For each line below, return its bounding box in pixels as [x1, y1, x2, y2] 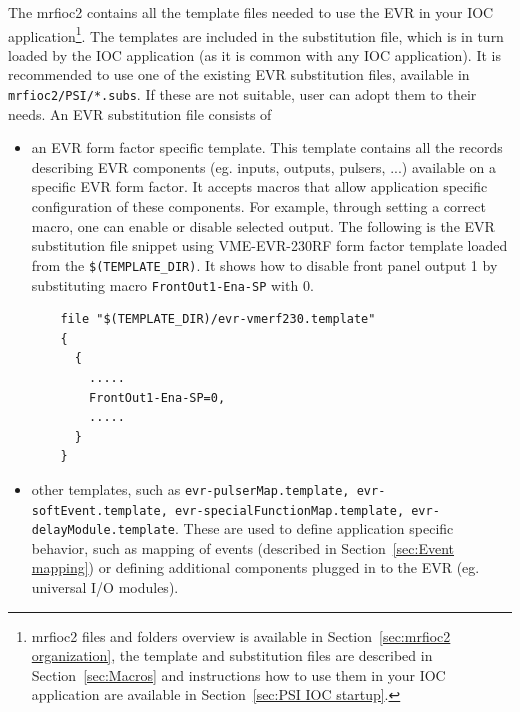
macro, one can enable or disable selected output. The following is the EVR [31, 215, 495, 236]
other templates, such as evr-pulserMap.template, [31, 478, 350, 499]
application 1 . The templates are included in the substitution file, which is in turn [8, 22, 504, 46]
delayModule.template [31, 523, 175, 538]
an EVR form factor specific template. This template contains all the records [31, 137, 503, 158]
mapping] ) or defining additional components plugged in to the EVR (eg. [31, 557, 480, 578]
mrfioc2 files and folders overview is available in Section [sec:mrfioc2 [31, 625, 451, 646]
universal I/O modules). [31, 577, 179, 598]
